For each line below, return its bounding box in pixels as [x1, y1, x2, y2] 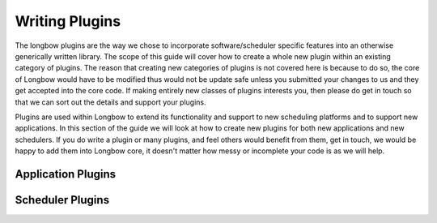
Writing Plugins [15, 12, 121, 30]
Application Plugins [15, 167, 117, 181]
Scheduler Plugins [15, 193, 109, 207]
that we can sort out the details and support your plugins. [15, 97, 206, 107]
